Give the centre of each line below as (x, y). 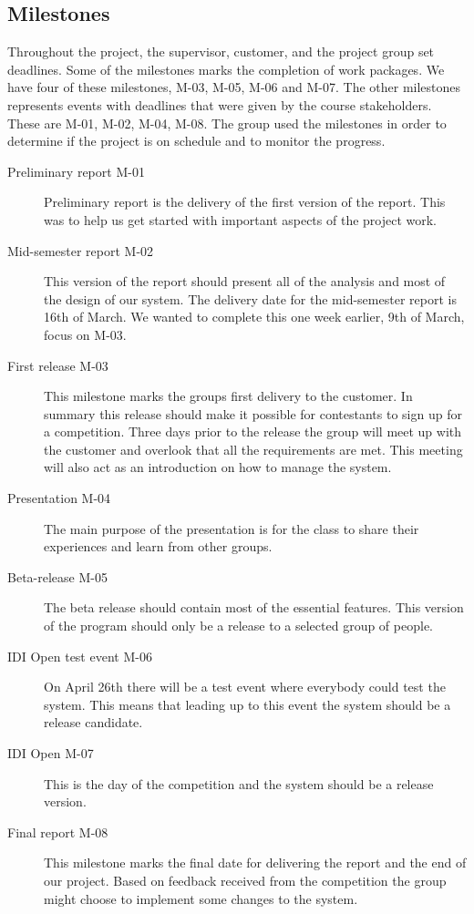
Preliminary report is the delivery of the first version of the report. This (245, 202)
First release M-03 (58, 365)
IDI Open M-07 (51, 753)
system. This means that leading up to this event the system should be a (247, 704)
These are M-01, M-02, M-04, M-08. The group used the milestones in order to (227, 123)
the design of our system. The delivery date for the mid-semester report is (250, 298)
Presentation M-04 (59, 498)
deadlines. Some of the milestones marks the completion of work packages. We (226, 69)
